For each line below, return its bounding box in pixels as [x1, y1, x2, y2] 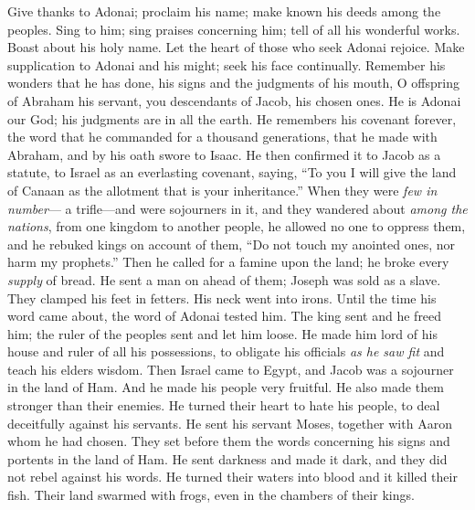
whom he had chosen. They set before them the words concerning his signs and [7, 431, 450, 451]
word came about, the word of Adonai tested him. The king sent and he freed [7, 306, 442, 325]
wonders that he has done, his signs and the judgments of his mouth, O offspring [7, 73, 459, 92]
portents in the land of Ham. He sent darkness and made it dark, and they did [7, 449, 448, 468]
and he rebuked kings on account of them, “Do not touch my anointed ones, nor [7, 234, 456, 253]
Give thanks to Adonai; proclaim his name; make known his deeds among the [7, 2, 441, 20]
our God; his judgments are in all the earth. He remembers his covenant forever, [7, 109, 457, 128]
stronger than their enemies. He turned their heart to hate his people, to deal [7, 396, 440, 415]
